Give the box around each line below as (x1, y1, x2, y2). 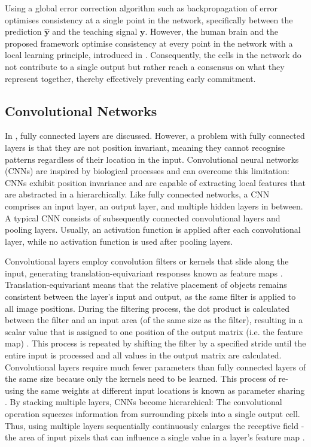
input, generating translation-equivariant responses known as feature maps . (5, 266, 283, 279)
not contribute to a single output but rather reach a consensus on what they (5, 60, 285, 72)
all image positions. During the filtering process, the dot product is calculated (5, 302, 289, 314)
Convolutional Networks (5, 101, 157, 120)
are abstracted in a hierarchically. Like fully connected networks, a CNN (5, 188, 270, 200)
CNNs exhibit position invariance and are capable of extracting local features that (5, 176, 306, 188)
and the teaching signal (52, 25, 138, 38)
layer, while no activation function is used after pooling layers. (5, 235, 233, 247)
